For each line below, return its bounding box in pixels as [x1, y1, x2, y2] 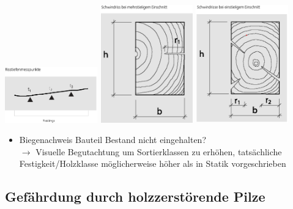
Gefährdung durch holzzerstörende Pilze [5, 187, 265, 206]
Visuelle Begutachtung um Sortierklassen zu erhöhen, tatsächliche [35, 145, 282, 158]
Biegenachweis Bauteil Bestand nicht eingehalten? [19, 133, 206, 146]
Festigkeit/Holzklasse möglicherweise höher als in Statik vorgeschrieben [19, 157, 286, 170]
